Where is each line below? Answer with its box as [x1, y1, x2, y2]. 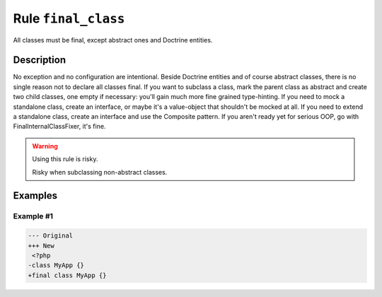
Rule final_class [13, 11, 125, 26]
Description [13, 54, 66, 66]
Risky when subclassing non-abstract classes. [32, 168, 168, 176]
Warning [32, 141, 58, 150]
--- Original [28, 232, 74, 240]
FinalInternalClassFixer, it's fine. [13, 122, 106, 131]
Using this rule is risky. [32, 155, 98, 163]
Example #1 [13, 211, 53, 221]
